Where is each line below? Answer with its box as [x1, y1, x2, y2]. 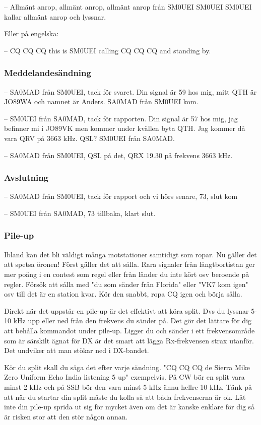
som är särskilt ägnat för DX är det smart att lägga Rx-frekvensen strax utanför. [4, 335, 254, 345]
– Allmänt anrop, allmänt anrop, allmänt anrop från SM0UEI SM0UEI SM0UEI [4, 2, 252, 12]
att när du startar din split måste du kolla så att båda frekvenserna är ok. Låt [4, 391, 246, 402]
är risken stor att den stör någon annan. [4, 411, 128, 421]
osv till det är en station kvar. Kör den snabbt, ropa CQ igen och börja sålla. [4, 289, 242, 299]
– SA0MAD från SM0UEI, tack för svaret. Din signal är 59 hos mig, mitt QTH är [4, 86, 257, 97]
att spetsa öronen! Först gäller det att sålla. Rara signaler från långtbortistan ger [4, 259, 255, 269]
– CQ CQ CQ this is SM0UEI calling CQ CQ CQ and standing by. [4, 45, 211, 55]
